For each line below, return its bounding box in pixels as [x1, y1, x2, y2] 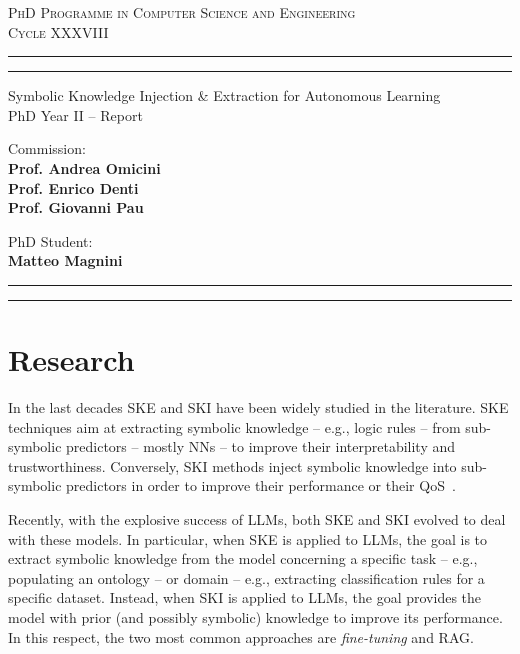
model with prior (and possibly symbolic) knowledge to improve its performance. [8, 607, 503, 627]
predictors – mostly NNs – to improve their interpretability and [66, 436, 456, 457]
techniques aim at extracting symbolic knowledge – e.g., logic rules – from [8, 416, 461, 437]
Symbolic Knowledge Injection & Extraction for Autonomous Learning [8, 85, 441, 106]
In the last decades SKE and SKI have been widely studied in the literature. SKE [8, 397, 509, 418]
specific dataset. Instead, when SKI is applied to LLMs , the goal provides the [8, 587, 482, 608]
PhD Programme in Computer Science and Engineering [8, 2, 356, 22]
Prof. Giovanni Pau [8, 197, 144, 218]
